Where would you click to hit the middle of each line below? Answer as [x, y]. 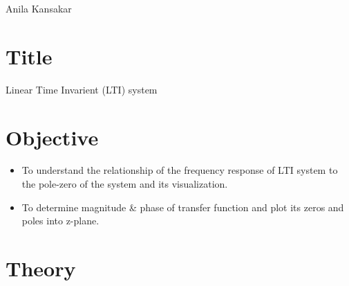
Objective [52, 137]
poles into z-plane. [60, 221]
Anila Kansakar [39, 8]
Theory [41, 268]
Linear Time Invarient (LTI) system [82, 89]
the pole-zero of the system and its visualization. [125, 184]
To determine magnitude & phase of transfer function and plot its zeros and [183, 207]
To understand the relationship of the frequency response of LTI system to [180, 170]
